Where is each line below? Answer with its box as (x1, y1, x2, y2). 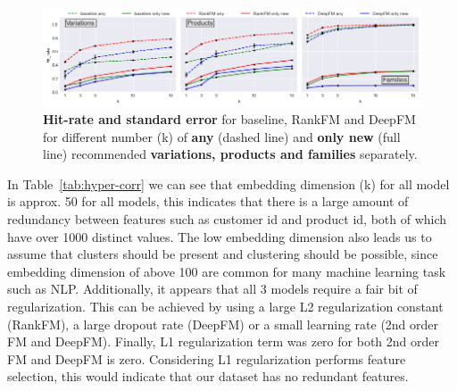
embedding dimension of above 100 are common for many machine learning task (7, 262, 446, 280)
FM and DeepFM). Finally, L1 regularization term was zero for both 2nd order (7, 332, 439, 351)
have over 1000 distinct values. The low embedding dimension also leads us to (7, 227, 432, 245)
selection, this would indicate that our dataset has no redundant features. (7, 367, 409, 386)
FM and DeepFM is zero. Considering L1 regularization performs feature (7, 349, 406, 368)
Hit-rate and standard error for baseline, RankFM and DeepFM (43, 110, 416, 129)
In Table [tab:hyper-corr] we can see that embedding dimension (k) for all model (7, 174, 450, 193)
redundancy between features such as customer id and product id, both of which (7, 210, 447, 228)
